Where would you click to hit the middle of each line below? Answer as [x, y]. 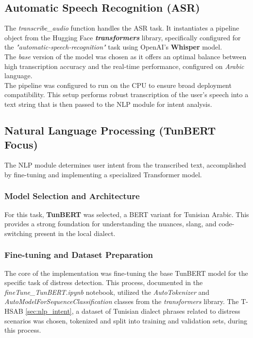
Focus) [21, 144]
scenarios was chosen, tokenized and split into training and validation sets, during [126, 320]
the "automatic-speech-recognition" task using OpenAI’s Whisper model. [113, 47]
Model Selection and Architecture [72, 196]
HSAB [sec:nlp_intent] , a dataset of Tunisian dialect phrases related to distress [122, 311]
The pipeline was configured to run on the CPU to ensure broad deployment [118, 85]
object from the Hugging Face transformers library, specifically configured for [123, 37]
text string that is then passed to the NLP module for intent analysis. [108, 104]
